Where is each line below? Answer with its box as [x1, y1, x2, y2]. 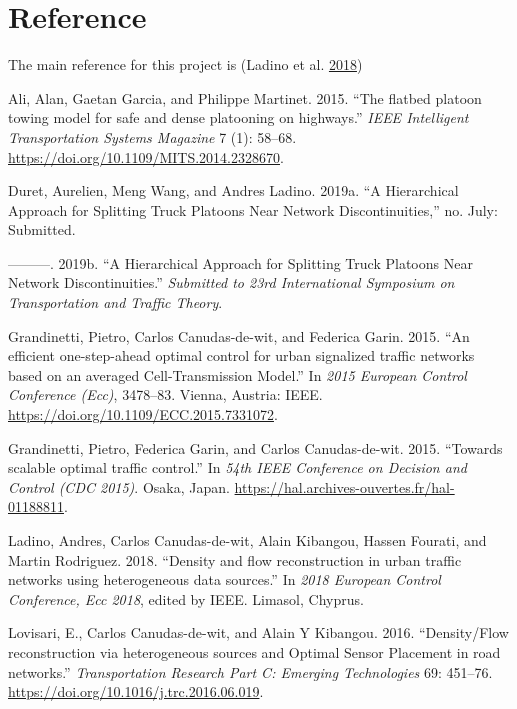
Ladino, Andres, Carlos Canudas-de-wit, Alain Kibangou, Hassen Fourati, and [8, 530, 487, 550]
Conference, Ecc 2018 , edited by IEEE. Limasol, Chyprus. [8, 588, 364, 609]
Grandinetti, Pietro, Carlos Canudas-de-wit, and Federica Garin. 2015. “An [8, 325, 470, 346]
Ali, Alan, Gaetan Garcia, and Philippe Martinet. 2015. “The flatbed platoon [8, 87, 482, 108]
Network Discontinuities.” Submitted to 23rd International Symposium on [8, 272, 455, 293]
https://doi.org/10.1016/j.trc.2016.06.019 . [8, 681, 264, 702]
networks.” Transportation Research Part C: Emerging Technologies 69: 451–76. [8, 661, 493, 682]
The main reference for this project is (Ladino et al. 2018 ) [8, 54, 363, 75]
